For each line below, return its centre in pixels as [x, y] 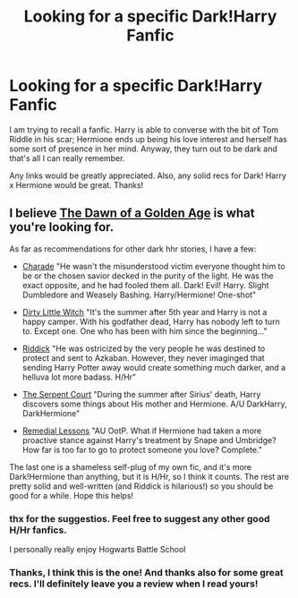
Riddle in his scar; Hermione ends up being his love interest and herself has [149, 139]
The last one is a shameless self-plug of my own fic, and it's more [131, 466]
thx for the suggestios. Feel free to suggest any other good [140, 518]
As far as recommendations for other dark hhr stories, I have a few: [133, 249]
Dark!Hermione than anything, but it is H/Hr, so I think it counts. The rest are [149, 476]
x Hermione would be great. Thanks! [77, 184]
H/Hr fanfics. [38, 530]
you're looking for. [62, 227]
